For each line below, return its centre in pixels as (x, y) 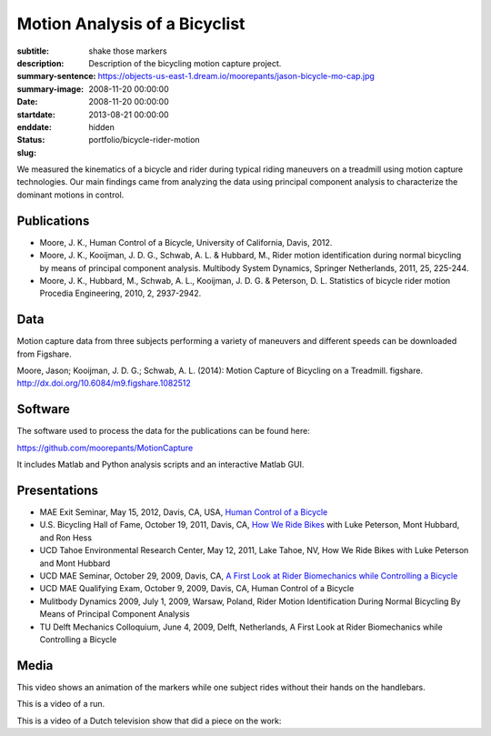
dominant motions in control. (70, 195)
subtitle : (33, 51)
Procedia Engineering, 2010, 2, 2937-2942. (120, 293)
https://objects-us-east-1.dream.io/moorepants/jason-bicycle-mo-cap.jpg (236, 76)
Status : (31, 140)
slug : (26, 152)
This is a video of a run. (61, 704)
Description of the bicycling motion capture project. (185, 63)
